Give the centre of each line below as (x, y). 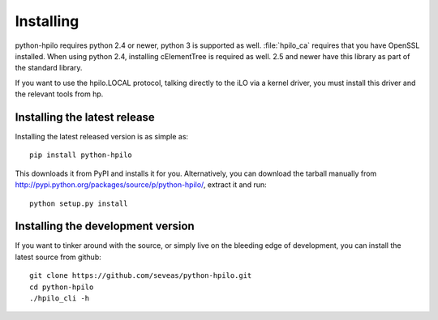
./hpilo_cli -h (60, 299)
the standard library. (49, 68)
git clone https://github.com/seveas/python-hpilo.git (141, 276)
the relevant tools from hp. (59, 94)
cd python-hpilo (62, 287)
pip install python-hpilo (81, 155)
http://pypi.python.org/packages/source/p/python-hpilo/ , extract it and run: (141, 185)
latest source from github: (58, 257)
